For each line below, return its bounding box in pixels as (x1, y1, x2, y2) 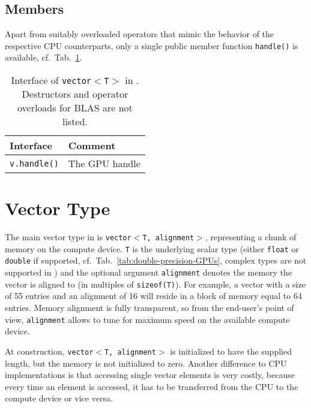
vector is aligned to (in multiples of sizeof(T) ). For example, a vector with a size (5, 277, 306, 290)
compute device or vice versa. (5, 392, 113, 404)
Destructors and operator (22, 87, 128, 101)
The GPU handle (68, 156, 140, 171)
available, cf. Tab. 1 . (5, 51, 82, 64)
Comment (68, 138, 116, 153)
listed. (62, 114, 88, 129)
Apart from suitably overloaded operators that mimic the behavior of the (5, 28, 274, 40)
